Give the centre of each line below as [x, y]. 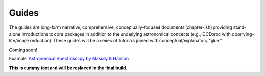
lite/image [19, 41]
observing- [243, 34]
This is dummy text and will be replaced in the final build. [68, 68]
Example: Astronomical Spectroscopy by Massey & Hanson [69, 59]
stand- [240, 27]
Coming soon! [23, 50]
